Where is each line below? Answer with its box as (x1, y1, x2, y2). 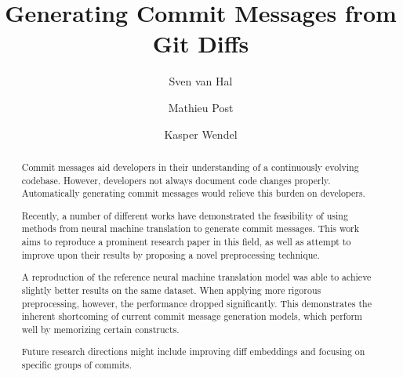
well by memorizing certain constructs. (21, 322, 180, 335)
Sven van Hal (169, 73, 233, 89)
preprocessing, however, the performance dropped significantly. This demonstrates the (21, 296, 372, 310)
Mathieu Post (168, 99, 234, 115)
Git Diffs (152, 27, 249, 60)
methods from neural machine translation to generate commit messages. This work (21, 222, 360, 235)
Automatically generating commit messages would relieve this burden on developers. (21, 187, 365, 200)
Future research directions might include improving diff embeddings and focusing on (21, 345, 365, 358)
